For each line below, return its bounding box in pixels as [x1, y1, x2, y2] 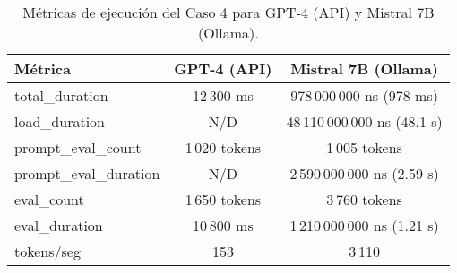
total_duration [14, 85, 108, 106]
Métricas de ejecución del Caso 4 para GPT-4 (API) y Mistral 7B [22, 2, 435, 22]
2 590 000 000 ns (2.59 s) [289, 163, 439, 183]
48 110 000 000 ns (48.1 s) [286, 111, 443, 132]
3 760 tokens [326, 189, 402, 209]
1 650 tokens [185, 189, 262, 209]
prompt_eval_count [14, 137, 142, 158]
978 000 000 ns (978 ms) [290, 85, 438, 106]
